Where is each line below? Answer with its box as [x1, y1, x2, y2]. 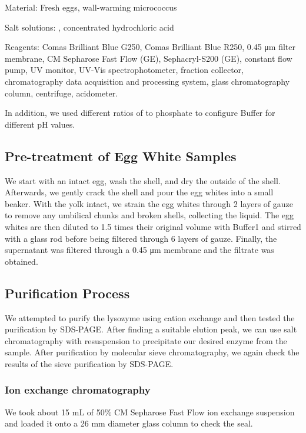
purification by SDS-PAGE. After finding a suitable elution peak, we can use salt [5, 323, 297, 335]
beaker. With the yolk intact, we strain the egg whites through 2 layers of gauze [5, 197, 293, 209]
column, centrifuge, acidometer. [5, 86, 118, 99]
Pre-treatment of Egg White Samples [5, 146, 237, 165]
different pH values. [5, 118, 75, 130]
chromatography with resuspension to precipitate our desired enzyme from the [5, 334, 287, 347]
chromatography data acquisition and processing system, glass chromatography [5, 75, 290, 87]
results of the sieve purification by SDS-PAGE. [5, 357, 174, 369]
